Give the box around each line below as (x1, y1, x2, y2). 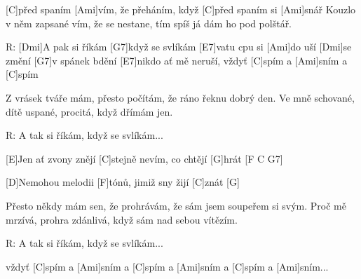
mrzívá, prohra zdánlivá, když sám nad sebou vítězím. (6, 212, 238, 226)
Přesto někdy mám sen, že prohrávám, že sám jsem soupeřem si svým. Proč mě (6, 198, 346, 212)
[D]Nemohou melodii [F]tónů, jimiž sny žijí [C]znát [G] (6, 175, 240, 189)
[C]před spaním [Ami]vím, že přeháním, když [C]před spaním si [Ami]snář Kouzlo (6, 2, 356, 16)
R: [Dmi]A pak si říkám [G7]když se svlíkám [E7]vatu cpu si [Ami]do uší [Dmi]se (6, 39, 352, 54)
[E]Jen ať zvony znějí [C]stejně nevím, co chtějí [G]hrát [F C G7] (6, 151, 283, 165)
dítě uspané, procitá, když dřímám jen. (6, 104, 173, 118)
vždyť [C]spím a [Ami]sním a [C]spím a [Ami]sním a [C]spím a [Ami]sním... (6, 259, 329, 273)
